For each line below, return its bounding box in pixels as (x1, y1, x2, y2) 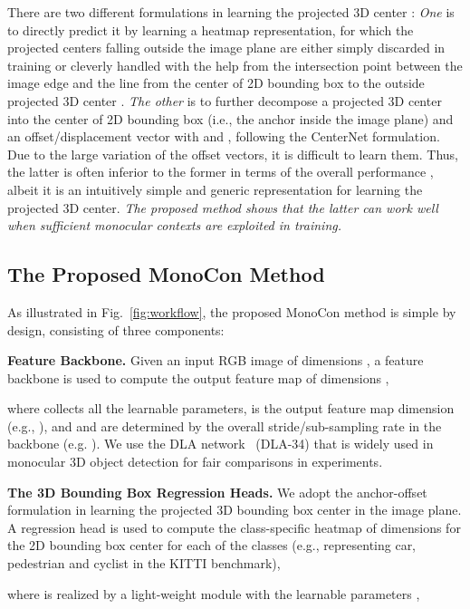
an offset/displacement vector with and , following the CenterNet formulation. (7, 127, 440, 146)
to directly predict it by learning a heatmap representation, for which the (7, 20, 414, 39)
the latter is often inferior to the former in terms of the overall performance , (7, 162, 434, 181)
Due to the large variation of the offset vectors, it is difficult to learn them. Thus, (7, 144, 459, 163)
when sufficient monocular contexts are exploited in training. (7, 216, 342, 235)
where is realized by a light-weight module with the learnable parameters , (7, 584, 420, 603)
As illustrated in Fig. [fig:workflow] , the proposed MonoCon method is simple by (7, 302, 456, 321)
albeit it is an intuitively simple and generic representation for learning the (7, 179, 423, 198)
